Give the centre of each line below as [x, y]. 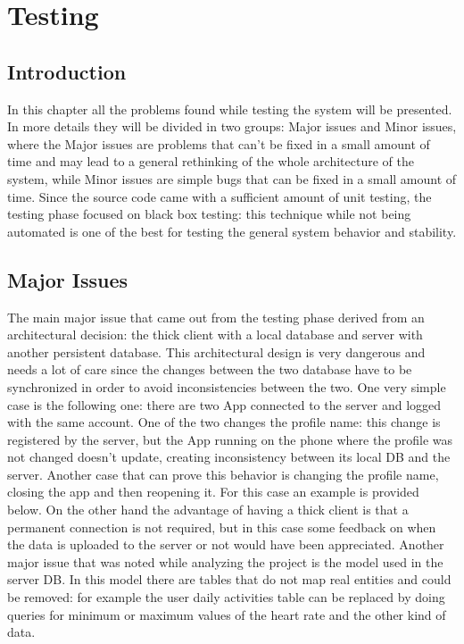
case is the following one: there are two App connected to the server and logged [224, 404]
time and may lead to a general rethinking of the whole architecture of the [211, 161]
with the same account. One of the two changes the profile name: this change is [224, 422]
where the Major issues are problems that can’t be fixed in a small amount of [219, 143]
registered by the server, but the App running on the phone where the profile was [230, 439]
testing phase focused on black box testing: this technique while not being [209, 214]
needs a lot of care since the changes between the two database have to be [210, 369]
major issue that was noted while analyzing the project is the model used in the [225, 561]
